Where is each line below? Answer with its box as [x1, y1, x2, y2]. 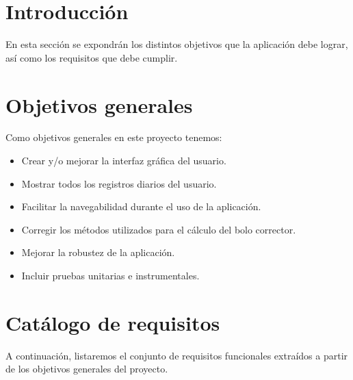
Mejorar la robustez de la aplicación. [21, 245, 175, 259]
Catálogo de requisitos [5, 308, 220, 336]
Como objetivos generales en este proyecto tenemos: [5, 130, 222, 144]
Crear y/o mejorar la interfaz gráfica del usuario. [21, 153, 226, 168]
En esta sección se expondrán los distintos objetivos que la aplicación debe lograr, [5, 37, 348, 51]
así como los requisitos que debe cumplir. [5, 50, 178, 64]
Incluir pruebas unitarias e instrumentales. [21, 268, 200, 282]
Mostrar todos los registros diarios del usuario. [21, 176, 217, 190]
